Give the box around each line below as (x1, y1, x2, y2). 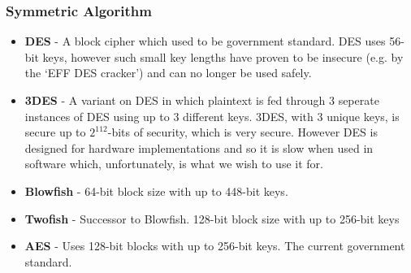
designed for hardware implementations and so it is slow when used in (24, 139, 374, 156)
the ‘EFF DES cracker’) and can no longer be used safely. (24, 64, 312, 81)
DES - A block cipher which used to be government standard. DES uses (24, 32, 386, 50)
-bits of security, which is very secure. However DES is (107, 123, 378, 141)
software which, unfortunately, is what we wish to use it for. (24, 155, 323, 172)
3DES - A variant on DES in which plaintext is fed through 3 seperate (24, 92, 379, 108)
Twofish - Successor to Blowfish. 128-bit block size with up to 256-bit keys (24, 210, 400, 227)
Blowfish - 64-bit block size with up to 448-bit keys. (24, 182, 288, 199)
